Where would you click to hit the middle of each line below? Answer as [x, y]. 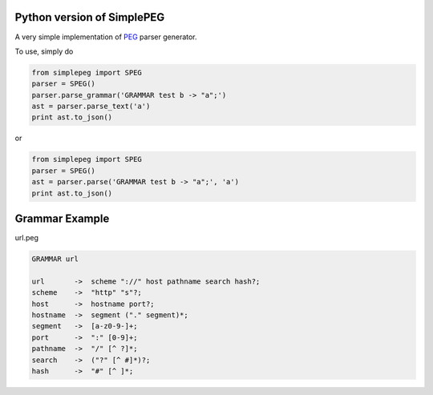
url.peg [27, 238]
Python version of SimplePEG [90, 17]
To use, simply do [44, 51]
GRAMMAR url [55, 259]
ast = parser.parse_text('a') [91, 107]
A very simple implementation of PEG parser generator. [106, 37]
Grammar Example [62, 219]
